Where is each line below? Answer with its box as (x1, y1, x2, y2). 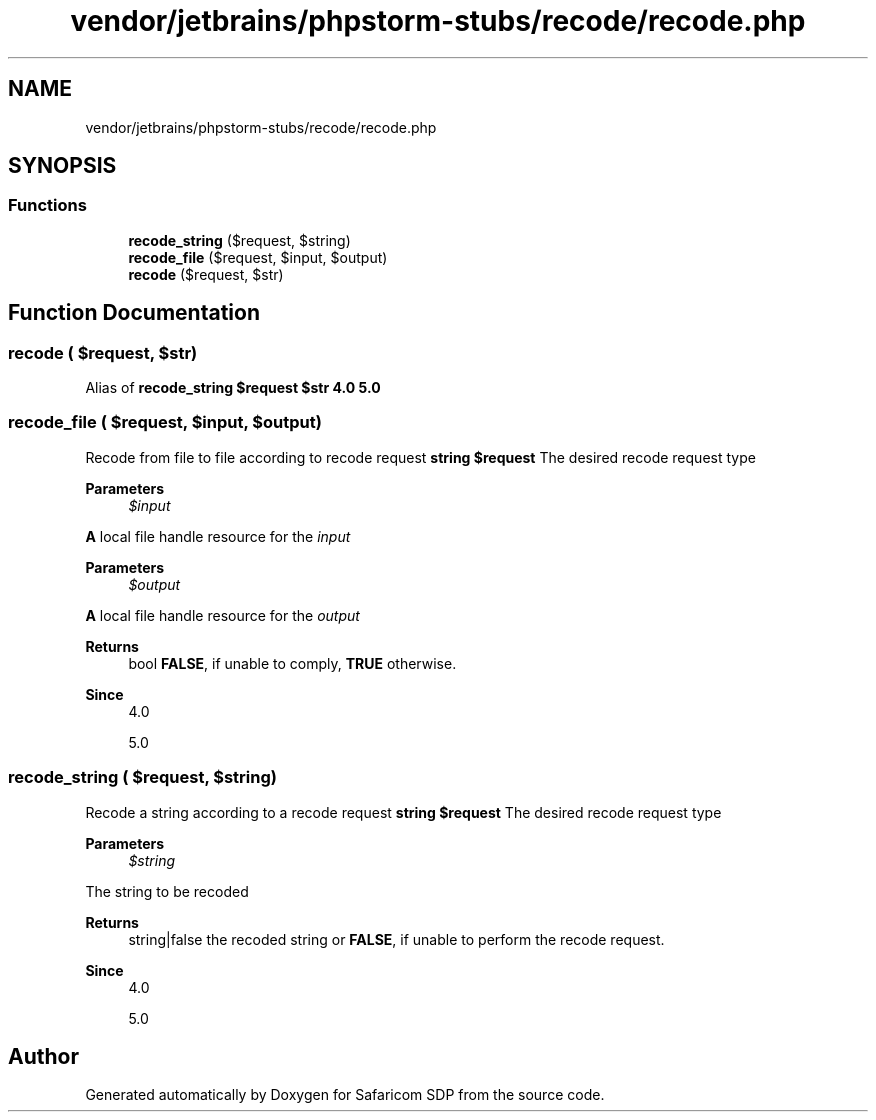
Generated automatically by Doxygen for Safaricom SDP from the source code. (85, 1086, 605, 1104)
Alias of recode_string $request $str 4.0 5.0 (85, 379, 381, 397)
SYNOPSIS (8, 153, 117, 179)
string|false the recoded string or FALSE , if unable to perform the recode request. (128, 930, 665, 948)
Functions (8, 195, 87, 216)
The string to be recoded (85, 882, 249, 900)
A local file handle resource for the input (85, 527, 351, 545)
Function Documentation (8, 300, 260, 326)
